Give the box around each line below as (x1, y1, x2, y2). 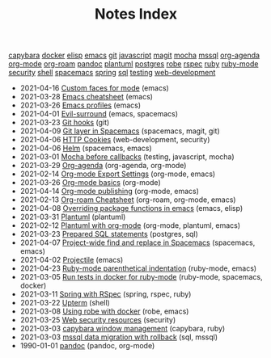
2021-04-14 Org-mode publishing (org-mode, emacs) (19, 187, 200, 196)
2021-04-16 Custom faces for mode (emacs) (19, 83, 170, 93)
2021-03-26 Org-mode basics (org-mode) (19, 178, 161, 187)
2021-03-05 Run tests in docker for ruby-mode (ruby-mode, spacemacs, (19, 272, 263, 282)
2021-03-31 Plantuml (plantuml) (19, 212, 126, 222)
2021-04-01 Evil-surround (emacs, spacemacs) (19, 109, 179, 119)
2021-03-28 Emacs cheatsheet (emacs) (19, 92, 154, 102)
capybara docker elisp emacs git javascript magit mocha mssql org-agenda (8, 50, 260, 61)
